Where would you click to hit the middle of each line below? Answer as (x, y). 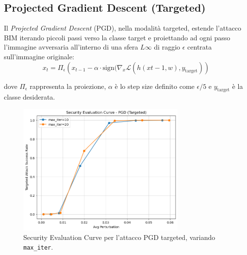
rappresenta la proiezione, (68, 86)
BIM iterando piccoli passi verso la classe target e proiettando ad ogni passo (117, 37)
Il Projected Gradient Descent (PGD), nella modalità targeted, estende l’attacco (123, 28)
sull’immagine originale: (39, 56)
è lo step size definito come (155, 86)
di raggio (167, 47)
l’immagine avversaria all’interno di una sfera (71, 47)
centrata (200, 47)
